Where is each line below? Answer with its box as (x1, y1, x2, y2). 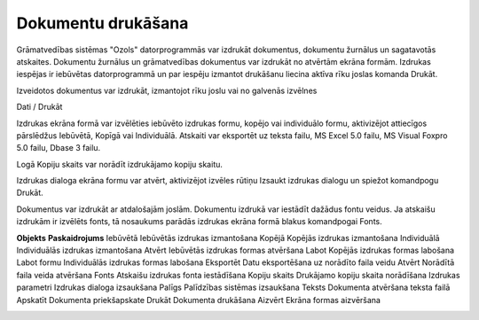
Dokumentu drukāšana (16, 13, 189, 33)
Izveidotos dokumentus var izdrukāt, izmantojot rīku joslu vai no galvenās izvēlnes (16, 85, 318, 96)
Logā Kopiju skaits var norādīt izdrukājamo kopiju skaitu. (16, 159, 224, 169)
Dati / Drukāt (16, 102, 63, 113)
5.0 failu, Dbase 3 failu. (16, 143, 101, 153)
